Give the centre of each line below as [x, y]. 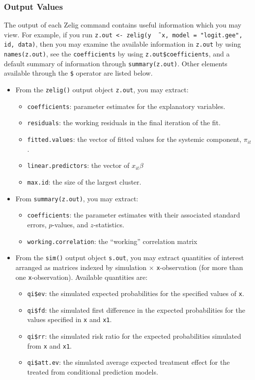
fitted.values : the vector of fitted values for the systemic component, [134, 139]
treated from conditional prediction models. [93, 372]
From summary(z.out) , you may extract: [77, 198]
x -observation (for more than [200, 267]
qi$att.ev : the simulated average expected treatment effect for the [128, 362]
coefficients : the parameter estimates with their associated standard [134, 215]
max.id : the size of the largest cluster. [84, 181]
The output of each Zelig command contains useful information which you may [123, 25]
